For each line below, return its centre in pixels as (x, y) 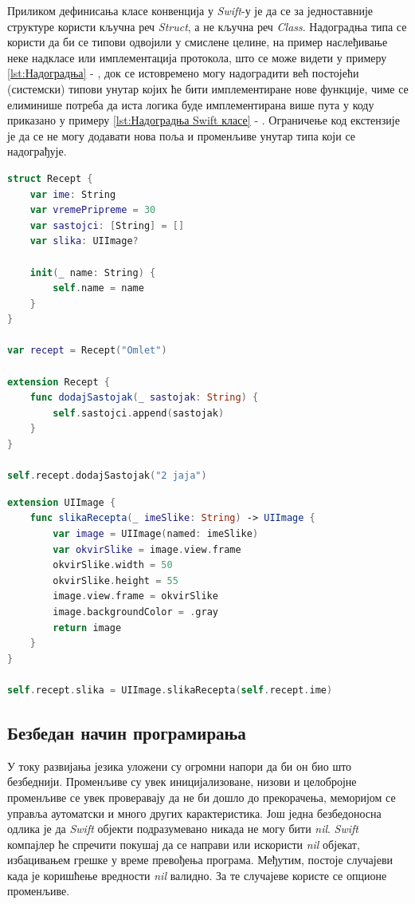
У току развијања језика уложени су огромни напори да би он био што (180, 766)
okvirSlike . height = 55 (115, 580)
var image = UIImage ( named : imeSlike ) (156, 534)
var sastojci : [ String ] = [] (107, 225)
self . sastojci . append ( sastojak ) (139, 413)
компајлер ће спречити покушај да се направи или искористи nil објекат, (184, 844)
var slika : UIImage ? (84, 241)
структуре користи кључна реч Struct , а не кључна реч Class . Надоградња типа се (207, 26)
